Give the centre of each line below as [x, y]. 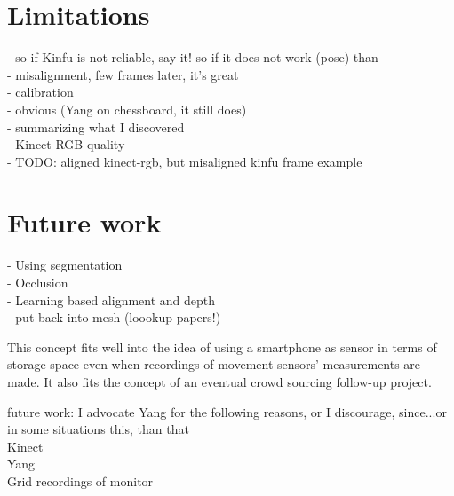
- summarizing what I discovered [96, 126]
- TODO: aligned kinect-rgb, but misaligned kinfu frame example [185, 161]
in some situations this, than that [98, 429]
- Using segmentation [65, 265]
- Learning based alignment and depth [112, 299]
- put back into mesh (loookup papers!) [114, 317]
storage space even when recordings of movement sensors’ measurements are [214, 364]
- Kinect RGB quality [66, 144]
